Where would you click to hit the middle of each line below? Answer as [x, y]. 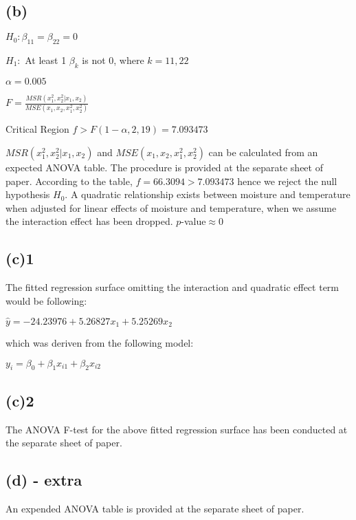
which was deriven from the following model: [100, 343]
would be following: [46, 300]
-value [193, 221]
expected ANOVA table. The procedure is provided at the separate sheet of [164, 167]
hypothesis [28, 194]
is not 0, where [113, 60]
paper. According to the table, [69, 181]
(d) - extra [44, 480]
